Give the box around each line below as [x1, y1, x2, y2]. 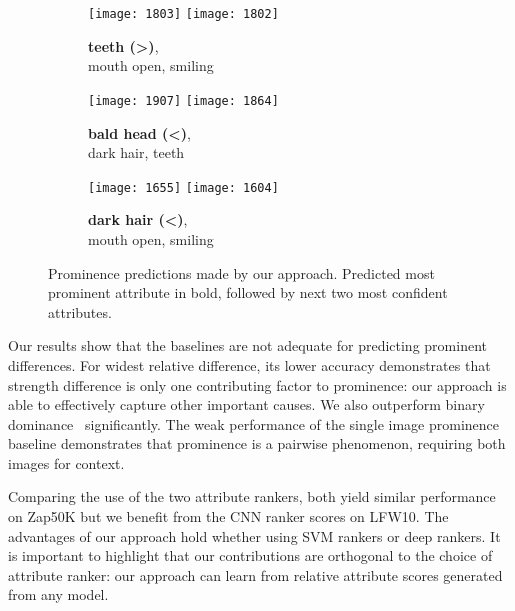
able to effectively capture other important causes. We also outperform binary [8, 394, 485, 415]
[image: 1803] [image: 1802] [88, 7, 279, 21]
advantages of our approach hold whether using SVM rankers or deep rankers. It [8, 525, 501, 546]
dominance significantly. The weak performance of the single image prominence [8, 413, 500, 434]
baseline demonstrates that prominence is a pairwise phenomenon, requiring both [8, 433, 506, 454]
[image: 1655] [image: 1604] [88, 180, 279, 195]
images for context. [8, 452, 125, 473]
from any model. [8, 584, 109, 605]
